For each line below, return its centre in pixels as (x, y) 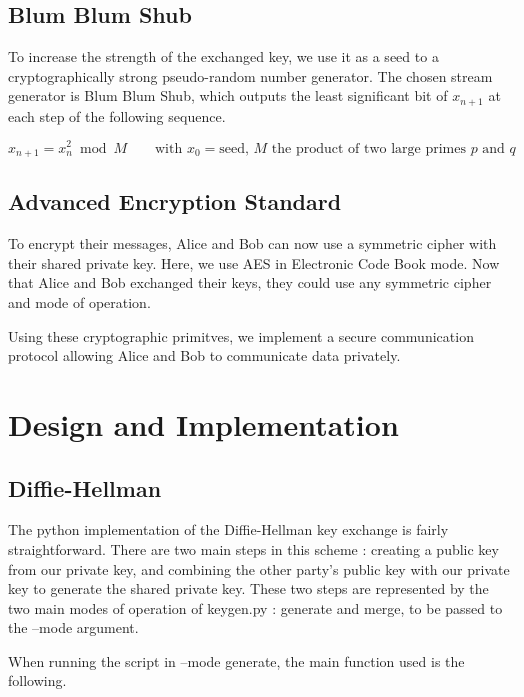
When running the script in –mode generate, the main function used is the (236, 660)
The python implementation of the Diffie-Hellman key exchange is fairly (228, 529)
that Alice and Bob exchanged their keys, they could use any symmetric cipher (250, 282)
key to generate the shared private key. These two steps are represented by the (248, 588)
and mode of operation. (79, 301)
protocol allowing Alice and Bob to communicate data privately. (204, 355)
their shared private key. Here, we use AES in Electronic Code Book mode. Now (254, 262)
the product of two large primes (368, 148)
